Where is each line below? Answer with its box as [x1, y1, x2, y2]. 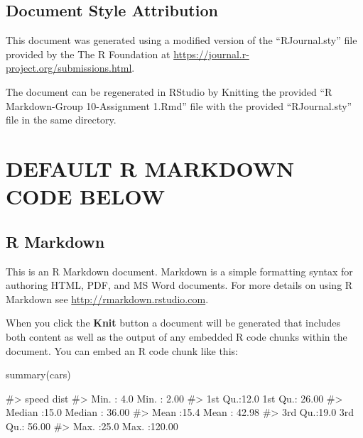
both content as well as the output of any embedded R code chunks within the [6, 329, 347, 344]
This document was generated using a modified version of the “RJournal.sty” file [6, 33, 357, 48]
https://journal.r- [173, 46, 249, 61]
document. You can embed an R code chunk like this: [6, 343, 238, 358]
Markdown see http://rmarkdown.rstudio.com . [6, 291, 209, 306]
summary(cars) [6, 367, 71, 382]
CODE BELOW [6, 182, 166, 211]
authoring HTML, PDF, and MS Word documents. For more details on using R [6, 278, 353, 292]
